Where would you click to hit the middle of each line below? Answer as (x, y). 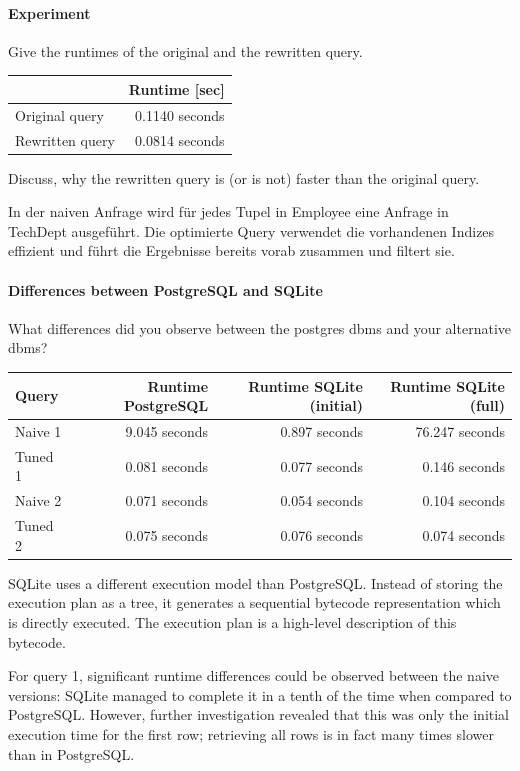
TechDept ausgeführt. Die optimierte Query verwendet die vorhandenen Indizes (251, 230)
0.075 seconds (167, 534)
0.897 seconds (321, 430)
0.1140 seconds (180, 114)
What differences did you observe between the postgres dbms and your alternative (260, 327)
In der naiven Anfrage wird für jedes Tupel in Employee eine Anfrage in (228, 211)
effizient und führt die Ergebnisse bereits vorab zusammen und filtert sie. (231, 250)
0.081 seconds (167, 465)
